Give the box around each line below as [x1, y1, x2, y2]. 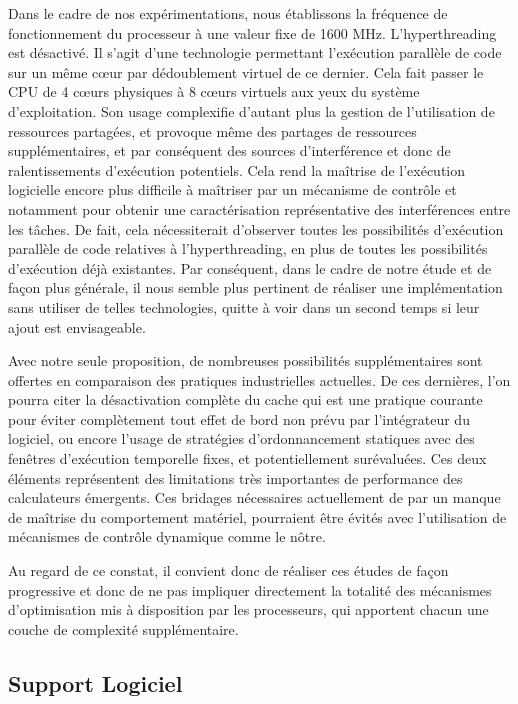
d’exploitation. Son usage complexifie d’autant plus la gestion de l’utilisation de [8, 100, 495, 121]
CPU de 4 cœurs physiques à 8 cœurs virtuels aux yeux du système [8, 81, 420, 102]
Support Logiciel [8, 667, 183, 698]
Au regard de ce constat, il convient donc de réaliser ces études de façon [8, 560, 449, 581]
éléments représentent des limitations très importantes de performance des [8, 467, 463, 488]
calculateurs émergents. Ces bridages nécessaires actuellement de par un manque [8, 487, 501, 508]
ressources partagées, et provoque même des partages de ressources [8, 120, 417, 141]
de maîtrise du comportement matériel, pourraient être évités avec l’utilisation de [8, 506, 507, 527]
